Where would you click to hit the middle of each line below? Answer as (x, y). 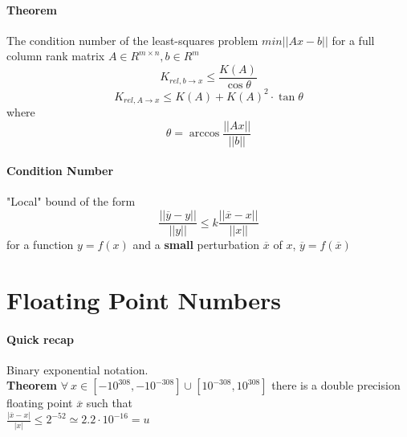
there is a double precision (336, 385)
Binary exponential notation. (77, 369)
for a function (40, 245)
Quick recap (41, 339)
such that (110, 403)
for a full (353, 40)
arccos (204, 134)
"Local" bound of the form (71, 201)
